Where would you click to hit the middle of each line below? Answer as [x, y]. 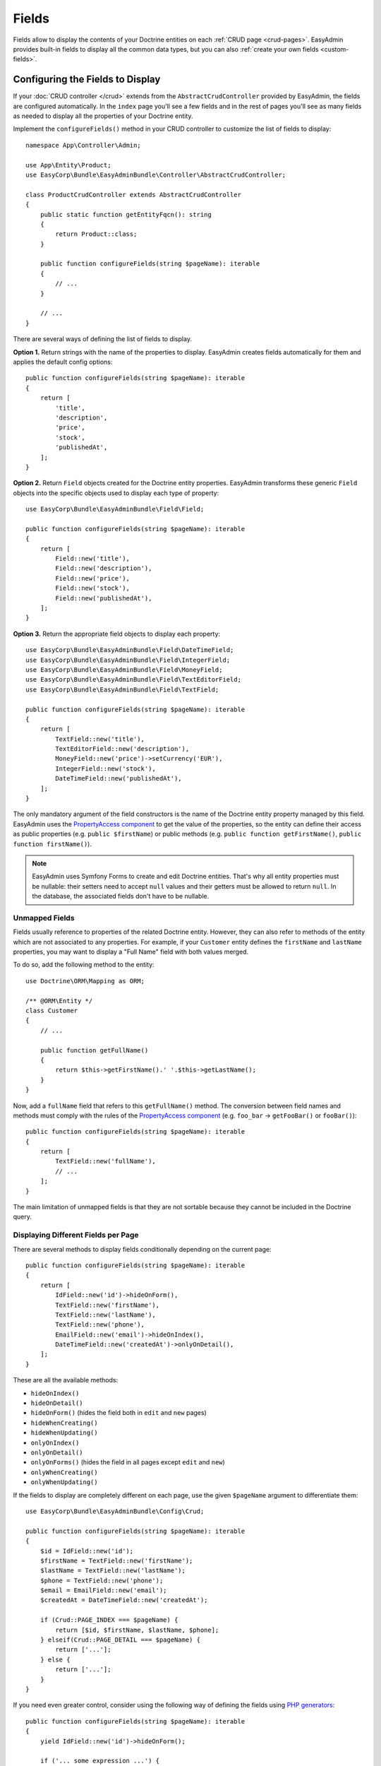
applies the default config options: [63, 362]
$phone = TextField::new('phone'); [102, 1580]
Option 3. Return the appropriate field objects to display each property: [117, 634]
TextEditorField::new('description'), [122, 749]
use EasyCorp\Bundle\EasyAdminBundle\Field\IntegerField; [128, 660]
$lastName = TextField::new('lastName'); [113, 1571]
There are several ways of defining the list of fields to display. [102, 339]
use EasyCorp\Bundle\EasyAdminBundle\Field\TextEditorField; [133, 680]
